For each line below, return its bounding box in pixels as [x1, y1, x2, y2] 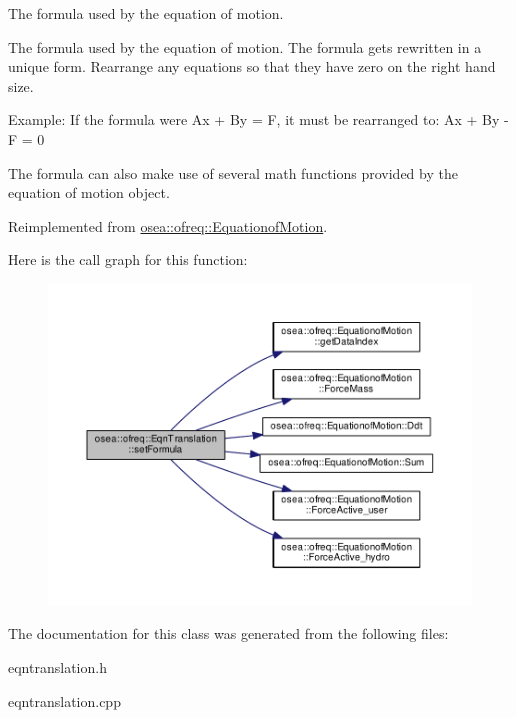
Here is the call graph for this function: [8, 249, 248, 270]
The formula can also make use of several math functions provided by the [8, 162, 458, 183]
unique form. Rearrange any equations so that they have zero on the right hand [8, 56, 496, 77]
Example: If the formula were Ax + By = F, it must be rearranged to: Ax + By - [8, 109, 509, 130]
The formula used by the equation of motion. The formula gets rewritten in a [8, 36, 482, 57]
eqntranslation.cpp [8, 690, 121, 711]
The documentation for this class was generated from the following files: [8, 623, 449, 644]
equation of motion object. [8, 182, 170, 203]
